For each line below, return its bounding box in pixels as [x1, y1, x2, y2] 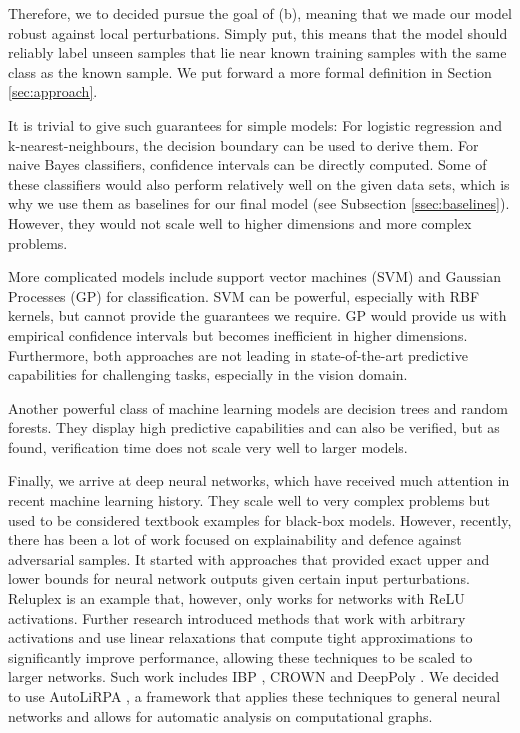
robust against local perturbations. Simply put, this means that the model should [8, 22, 508, 43]
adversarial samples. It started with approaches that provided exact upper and [8, 548, 490, 569]
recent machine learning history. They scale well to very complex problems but [8, 490, 490, 511]
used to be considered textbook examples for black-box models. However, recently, [8, 509, 512, 530]
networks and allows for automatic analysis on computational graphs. [8, 705, 433, 726]
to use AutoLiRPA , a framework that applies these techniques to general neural [8, 686, 501, 706]
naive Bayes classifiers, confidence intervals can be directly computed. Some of [8, 154, 487, 175]
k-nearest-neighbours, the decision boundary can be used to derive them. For [8, 134, 479, 155]
